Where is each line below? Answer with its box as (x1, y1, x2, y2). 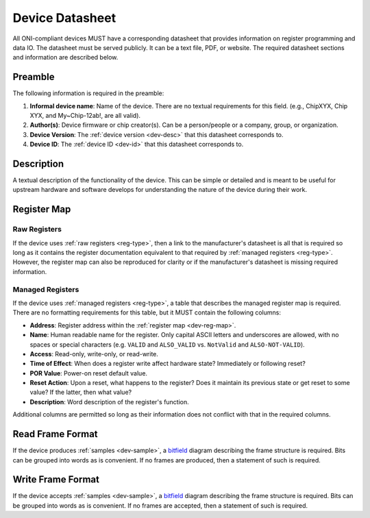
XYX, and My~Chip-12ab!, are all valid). (29, 112, 140, 120)
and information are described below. (12, 53, 119, 62)
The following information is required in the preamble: (12, 89, 164, 97)
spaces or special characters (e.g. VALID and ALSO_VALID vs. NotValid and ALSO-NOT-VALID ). (29, 340, 305, 349)
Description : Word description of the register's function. (29, 397, 190, 406)
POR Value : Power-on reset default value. (29, 369, 147, 377)
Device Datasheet (12, 10, 116, 25)
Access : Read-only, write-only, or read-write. (29, 349, 159, 358)
